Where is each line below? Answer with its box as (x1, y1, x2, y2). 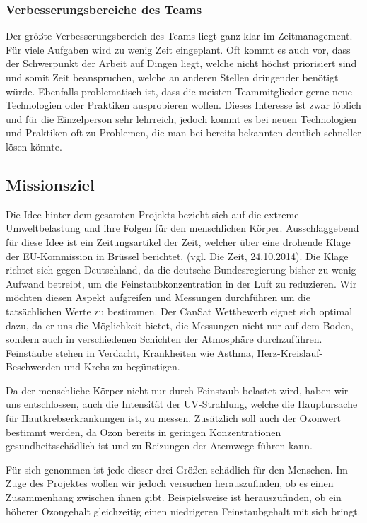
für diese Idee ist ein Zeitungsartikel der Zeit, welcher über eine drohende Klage (6, 234, 351, 249)
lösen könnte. (6, 139, 62, 153)
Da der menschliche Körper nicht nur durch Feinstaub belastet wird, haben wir (6, 382, 349, 397)
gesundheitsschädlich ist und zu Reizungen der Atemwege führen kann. (6, 438, 313, 453)
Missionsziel (6, 173, 95, 195)
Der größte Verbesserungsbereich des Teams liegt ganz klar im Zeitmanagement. (6, 28, 353, 43)
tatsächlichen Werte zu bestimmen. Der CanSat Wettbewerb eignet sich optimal (6, 303, 353, 318)
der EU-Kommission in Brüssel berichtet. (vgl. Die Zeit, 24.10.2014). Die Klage (6, 248, 349, 263)
